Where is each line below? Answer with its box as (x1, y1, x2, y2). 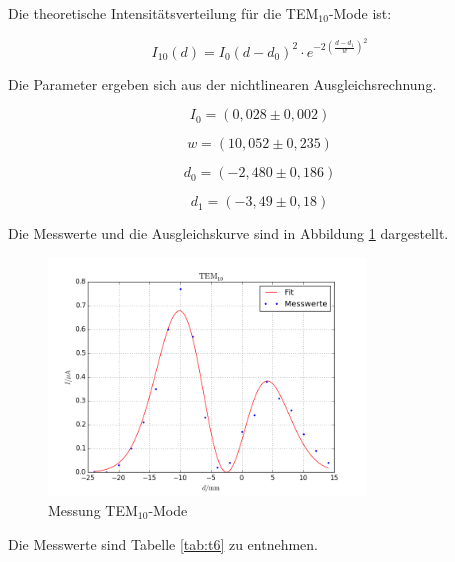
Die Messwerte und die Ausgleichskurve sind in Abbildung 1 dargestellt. (8, 223, 449, 244)
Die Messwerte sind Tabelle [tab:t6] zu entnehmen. (8, 533, 319, 554)
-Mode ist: (328, 3, 392, 23)
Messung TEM (48, 499, 138, 520)
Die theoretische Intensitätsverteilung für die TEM (8, 3, 319, 23)
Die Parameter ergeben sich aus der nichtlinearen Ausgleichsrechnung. (8, 73, 437, 94)
